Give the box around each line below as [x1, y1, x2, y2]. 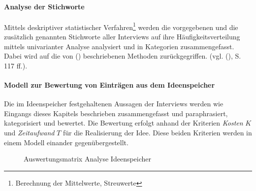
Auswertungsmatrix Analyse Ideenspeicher [24, 154, 152, 164]
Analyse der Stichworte [4, 1, 85, 11]
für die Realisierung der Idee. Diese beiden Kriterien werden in [63, 127, 252, 137]
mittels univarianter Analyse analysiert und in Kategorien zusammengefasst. [4, 41, 234, 51]
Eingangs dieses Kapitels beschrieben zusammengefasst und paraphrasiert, [4, 108, 228, 118]
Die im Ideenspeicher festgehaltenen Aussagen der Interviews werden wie [4, 98, 224, 109]
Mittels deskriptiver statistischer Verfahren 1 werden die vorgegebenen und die [4, 20, 238, 32]
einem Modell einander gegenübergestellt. [4, 137, 128, 147]
